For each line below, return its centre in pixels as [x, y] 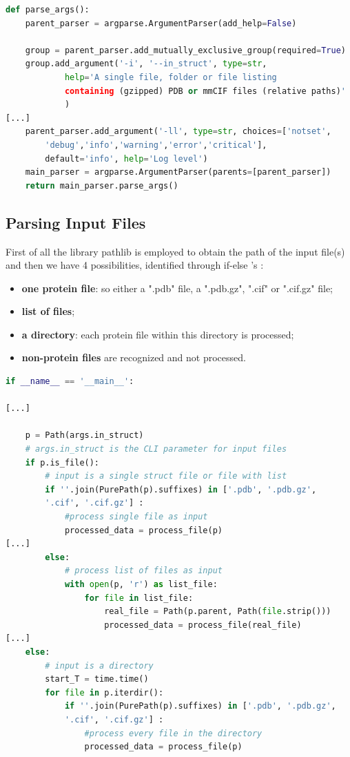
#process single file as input [136, 517]
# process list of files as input [143, 571]
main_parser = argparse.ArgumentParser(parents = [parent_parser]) [178, 172]
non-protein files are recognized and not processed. [134, 357]
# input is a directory [99, 665]
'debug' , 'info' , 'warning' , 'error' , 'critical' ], [156, 145]
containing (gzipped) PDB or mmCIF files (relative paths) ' [205, 91]
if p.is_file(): [62, 462]
